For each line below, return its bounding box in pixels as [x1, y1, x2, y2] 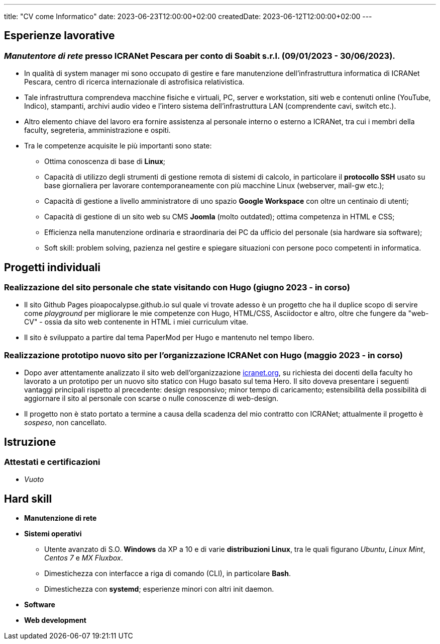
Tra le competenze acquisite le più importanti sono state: [24, 141, 212, 150]
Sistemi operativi [24, 529, 82, 538]
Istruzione [4, 435, 56, 448]
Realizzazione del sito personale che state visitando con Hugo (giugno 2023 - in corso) [4, 282, 350, 293]
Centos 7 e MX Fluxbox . [44, 553, 123, 562]
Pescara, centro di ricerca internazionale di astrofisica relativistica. [24, 77, 245, 87]
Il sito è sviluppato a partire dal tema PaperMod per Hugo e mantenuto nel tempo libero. [24, 333, 314, 342]
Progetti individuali [4, 261, 100, 274]
